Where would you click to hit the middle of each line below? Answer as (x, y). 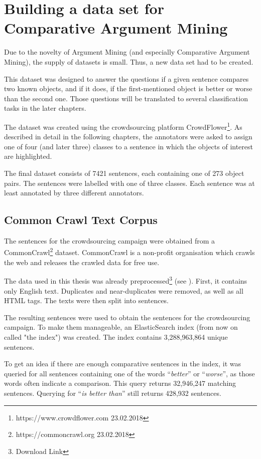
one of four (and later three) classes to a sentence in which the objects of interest (129, 146)
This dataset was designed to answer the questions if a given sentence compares (126, 78)
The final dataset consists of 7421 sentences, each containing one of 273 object (124, 173)
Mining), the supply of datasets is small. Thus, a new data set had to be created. (129, 61)
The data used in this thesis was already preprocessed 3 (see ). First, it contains (126, 280)
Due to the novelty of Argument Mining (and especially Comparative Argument (127, 52)
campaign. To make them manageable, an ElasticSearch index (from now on (121, 327)
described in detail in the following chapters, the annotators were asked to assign (128, 137)
